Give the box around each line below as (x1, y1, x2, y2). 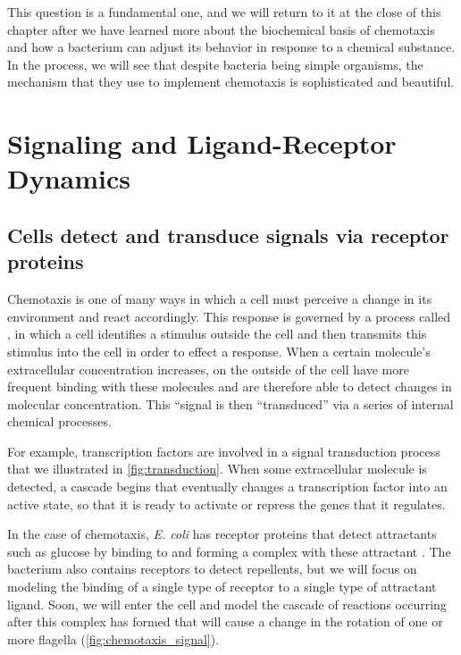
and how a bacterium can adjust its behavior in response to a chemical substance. (7, 38, 456, 56)
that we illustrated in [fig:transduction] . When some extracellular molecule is (7, 459, 427, 478)
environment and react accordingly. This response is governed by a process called (7, 307, 451, 325)
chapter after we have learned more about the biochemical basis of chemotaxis (7, 20, 435, 38)
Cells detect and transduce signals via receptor (7, 221, 449, 248)
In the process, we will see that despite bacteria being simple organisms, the (7, 55, 423, 73)
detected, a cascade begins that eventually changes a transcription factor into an (7, 477, 448, 496)
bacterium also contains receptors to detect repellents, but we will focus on (7, 559, 417, 578)
